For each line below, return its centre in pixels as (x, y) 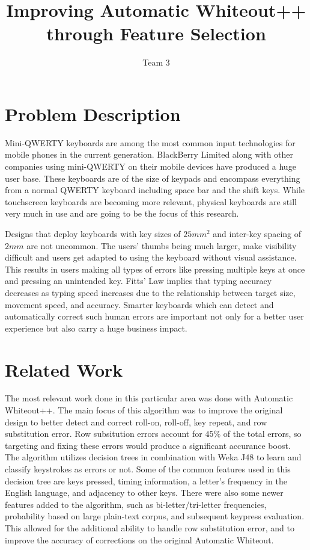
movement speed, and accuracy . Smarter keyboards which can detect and (139, 304)
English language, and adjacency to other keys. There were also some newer (144, 493)
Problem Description (93, 113)
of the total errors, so (262, 434)
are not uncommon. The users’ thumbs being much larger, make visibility (162, 245)
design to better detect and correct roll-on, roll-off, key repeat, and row (136, 422)
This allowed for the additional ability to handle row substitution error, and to (150, 528)
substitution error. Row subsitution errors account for (104, 434)
